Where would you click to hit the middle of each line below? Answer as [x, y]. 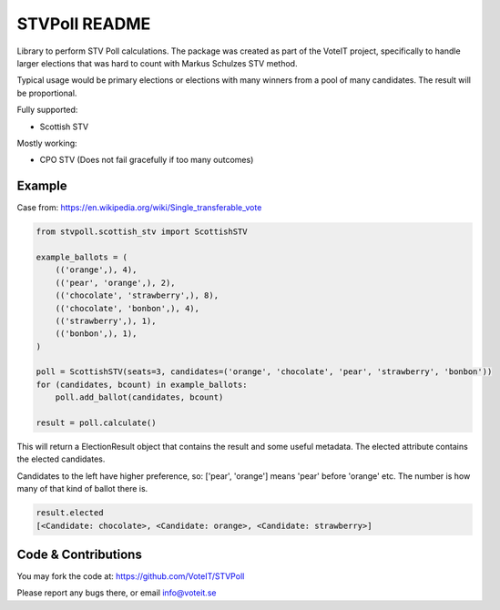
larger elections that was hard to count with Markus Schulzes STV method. [157, 63]
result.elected [70, 513]
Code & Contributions [80, 554]
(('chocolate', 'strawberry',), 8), [137, 295]
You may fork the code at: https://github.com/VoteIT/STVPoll [131, 576]
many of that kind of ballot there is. [82, 489]
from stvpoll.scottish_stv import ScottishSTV [142, 232]
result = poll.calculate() [96, 423]
